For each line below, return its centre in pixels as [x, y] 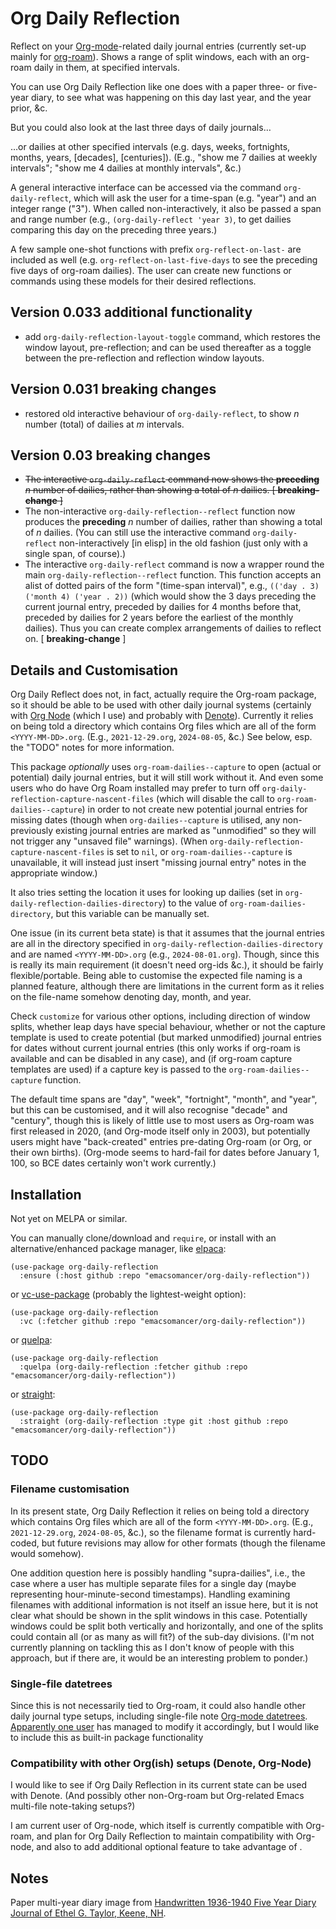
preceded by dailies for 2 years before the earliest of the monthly [159, 618]
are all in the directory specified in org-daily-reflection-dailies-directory [166, 944]
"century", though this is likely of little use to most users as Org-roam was [162, 1121]
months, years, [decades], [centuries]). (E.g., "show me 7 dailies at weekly [164, 157]
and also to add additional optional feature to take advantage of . [169, 1847]
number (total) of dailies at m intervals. [104, 424]
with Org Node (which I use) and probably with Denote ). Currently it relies [162, 716]
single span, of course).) [75, 554]
